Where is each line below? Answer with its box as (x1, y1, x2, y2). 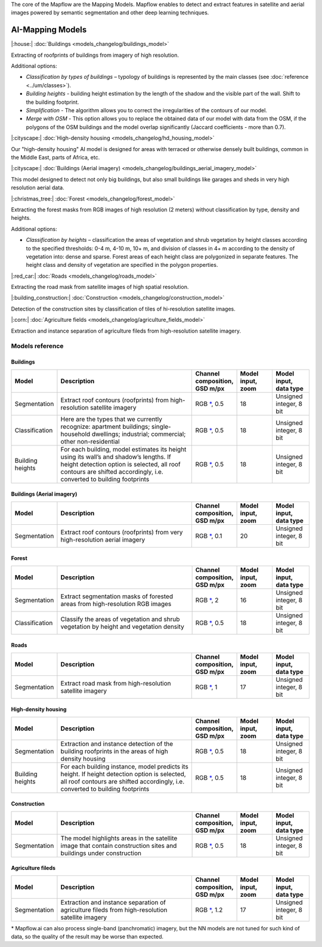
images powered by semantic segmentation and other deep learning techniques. (11, 9, 209, 16)
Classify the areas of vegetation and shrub (60, 615, 180, 623)
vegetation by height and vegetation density (60, 622, 184, 631)
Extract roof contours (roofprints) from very (60, 528, 183, 536)
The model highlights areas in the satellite (60, 834, 178, 842)
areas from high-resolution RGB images (60, 599, 172, 608)
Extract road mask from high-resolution (60, 679, 171, 687)
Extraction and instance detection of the (60, 739, 174, 748)
